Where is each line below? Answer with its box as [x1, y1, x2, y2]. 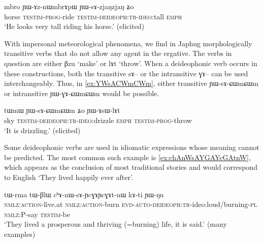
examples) [4, 228, 36, 239]
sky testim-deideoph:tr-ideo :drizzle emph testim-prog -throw [4, 114, 192, 125]
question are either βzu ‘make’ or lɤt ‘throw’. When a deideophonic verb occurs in [4, 57, 257, 68]
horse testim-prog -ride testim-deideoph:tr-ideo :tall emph [4, 11, 182, 21]
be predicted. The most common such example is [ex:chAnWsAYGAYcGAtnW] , [4, 151, 251, 162]
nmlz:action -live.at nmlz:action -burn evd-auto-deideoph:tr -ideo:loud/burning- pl [4, 199, 257, 209]
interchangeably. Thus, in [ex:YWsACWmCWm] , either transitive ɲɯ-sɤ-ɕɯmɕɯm [4, 78, 258, 88]
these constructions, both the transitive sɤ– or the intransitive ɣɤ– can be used [4, 68, 248, 78]
